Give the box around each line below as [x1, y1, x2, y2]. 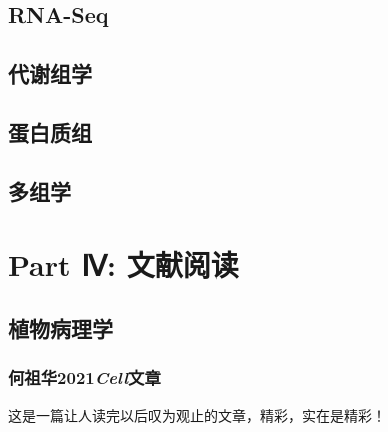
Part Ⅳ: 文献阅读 [8, 244, 239, 285]
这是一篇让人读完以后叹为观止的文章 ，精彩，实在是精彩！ [8, 404, 386, 425]
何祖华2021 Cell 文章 [8, 365, 161, 390]
